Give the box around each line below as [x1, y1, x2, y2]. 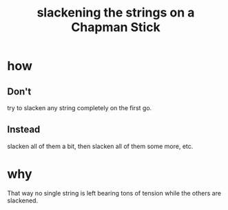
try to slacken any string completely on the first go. [7, 104, 152, 112]
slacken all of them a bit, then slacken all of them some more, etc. [7, 142, 194, 150]
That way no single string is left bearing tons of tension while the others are [7, 189, 222, 197]
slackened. [7, 196, 39, 204]
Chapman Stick [71, 19, 160, 35]
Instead [7, 124, 41, 136]
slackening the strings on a [37, 5, 195, 21]
